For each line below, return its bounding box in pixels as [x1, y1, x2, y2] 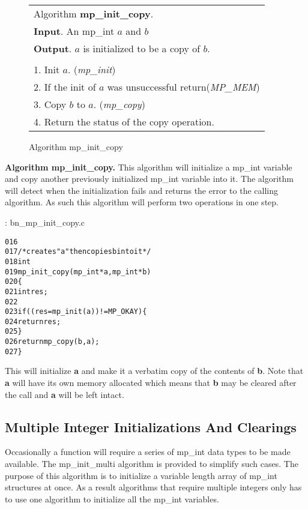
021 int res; [5, 287, 48, 296]
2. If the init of [34, 80, 96, 94]
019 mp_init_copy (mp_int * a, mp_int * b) [5, 267, 151, 276]
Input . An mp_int [34, 24, 115, 38]
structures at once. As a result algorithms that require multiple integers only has [5, 481, 302, 493]
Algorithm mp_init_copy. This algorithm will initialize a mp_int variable [5, 160, 292, 173]
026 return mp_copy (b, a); [5, 337, 100, 346]
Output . [34, 41, 72, 55]
